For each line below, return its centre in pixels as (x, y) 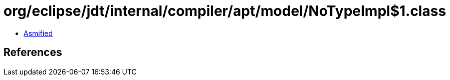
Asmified (38, 33)
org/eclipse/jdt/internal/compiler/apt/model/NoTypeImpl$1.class (225, 11)
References (33, 52)
